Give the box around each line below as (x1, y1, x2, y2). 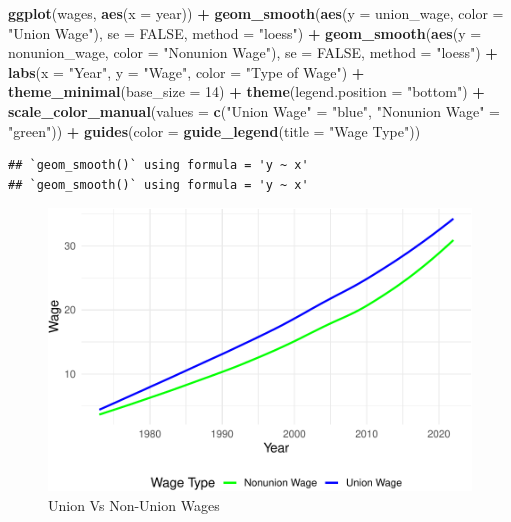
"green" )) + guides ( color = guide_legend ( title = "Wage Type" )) (8, 120, 421, 141)
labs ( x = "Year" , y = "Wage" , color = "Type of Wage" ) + (8, 61, 365, 82)
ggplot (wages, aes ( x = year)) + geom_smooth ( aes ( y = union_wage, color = (8, 3, 504, 23)
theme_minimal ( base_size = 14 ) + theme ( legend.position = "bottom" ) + (8, 81, 485, 102)
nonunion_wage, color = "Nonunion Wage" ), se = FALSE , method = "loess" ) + (8, 42, 498, 63)
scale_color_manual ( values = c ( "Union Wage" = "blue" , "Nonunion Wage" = (8, 100, 500, 121)
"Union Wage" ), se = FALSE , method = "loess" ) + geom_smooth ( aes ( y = (8, 22, 482, 43)
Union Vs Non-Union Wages (48, 494, 220, 515)
